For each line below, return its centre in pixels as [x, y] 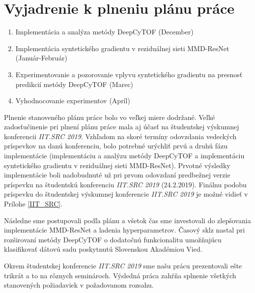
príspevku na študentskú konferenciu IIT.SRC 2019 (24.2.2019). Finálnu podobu [125, 184]
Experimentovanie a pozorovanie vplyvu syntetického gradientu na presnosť [129, 74]
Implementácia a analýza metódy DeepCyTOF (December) [104, 32]
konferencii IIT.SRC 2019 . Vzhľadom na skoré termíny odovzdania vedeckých [120, 136]
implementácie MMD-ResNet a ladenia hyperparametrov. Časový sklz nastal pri [125, 230]
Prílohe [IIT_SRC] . [33, 204]
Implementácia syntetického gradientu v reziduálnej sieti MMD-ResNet [122, 48]
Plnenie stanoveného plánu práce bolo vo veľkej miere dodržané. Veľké [110, 117]
